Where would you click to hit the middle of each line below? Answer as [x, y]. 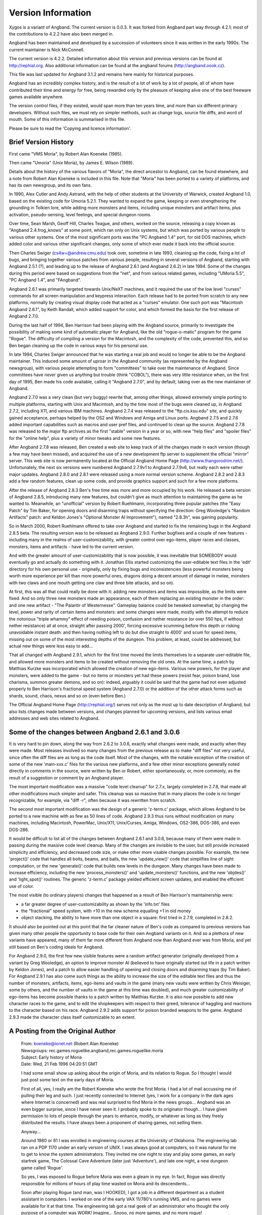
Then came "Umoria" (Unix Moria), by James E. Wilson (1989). [71, 162]
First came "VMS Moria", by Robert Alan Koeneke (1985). [66, 154]
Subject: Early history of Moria [51, 1057]
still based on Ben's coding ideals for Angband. [56, 947]
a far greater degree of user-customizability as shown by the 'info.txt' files [95, 904]
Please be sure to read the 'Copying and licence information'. [70, 128]
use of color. [21, 886]
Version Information [50, 13]
